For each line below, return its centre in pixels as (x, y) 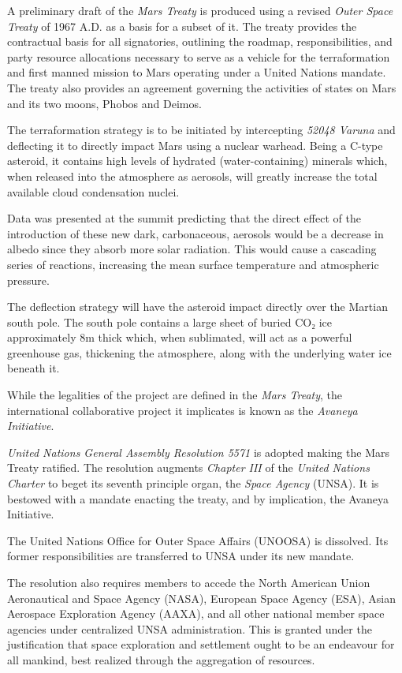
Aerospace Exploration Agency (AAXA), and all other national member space (196, 613)
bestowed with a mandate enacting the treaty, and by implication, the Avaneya (198, 498)
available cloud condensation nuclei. (93, 191)
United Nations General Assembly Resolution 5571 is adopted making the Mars (199, 452)
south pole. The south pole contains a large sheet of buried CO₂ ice (170, 322)
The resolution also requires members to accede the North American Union (189, 582)
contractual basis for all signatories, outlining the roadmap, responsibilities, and (200, 41)
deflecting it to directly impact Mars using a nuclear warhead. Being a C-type (195, 145)
